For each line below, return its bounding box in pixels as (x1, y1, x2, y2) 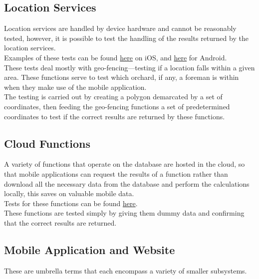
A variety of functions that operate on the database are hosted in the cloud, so (4, 159, 245, 169)
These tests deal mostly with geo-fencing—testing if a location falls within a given (4, 62, 255, 72)
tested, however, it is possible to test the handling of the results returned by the (4, 32, 249, 43)
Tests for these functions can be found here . (4, 198, 138, 208)
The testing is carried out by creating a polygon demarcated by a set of (4, 91, 223, 102)
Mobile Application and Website (4, 242, 175, 257)
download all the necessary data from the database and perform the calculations (4, 178, 250, 189)
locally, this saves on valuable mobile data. (4, 188, 134, 199)
